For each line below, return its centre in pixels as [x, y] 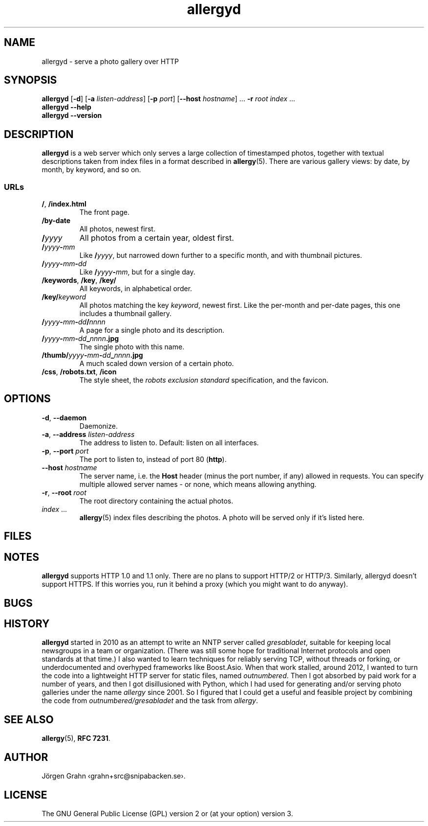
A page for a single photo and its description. [152, 330]
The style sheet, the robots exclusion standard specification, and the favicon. [204, 380]
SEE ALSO [29, 719]
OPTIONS [27, 399]
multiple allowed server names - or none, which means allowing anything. [198, 484]
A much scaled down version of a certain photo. [157, 364]
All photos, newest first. [117, 229]
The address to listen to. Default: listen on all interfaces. [169, 442]
